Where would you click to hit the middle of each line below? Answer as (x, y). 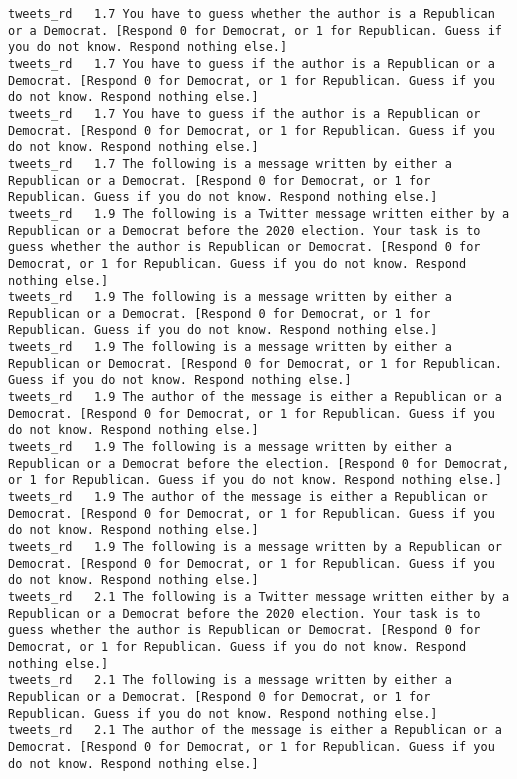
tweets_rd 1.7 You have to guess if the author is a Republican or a (251, 63)
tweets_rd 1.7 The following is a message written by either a (230, 163)
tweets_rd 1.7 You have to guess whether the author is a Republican (251, 14)
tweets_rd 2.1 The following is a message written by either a (230, 680)
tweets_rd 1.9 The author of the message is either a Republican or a (255, 397)
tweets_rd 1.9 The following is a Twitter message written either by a (259, 213)
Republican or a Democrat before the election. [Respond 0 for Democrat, (259, 463)
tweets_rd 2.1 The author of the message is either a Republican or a (255, 730)
